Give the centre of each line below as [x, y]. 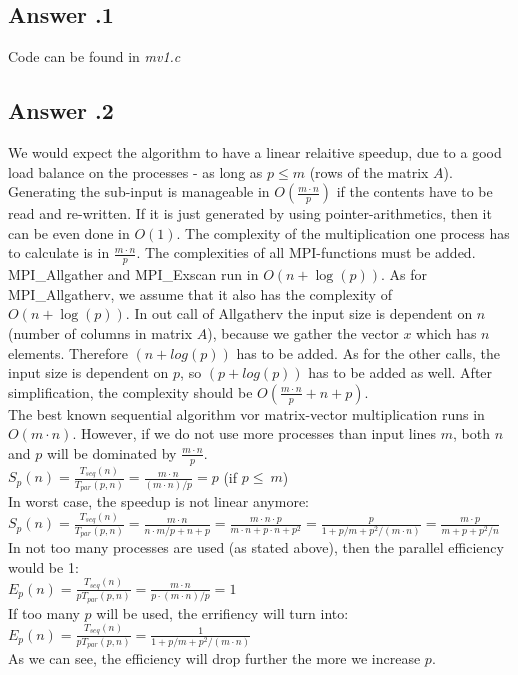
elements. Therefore [68, 352]
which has [446, 332]
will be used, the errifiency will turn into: [222, 612]
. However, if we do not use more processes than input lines [254, 433]
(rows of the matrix [369, 171]
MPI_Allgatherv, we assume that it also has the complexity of [200, 293]
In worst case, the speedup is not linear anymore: [159, 501]
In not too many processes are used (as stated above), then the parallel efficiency [256, 547]
